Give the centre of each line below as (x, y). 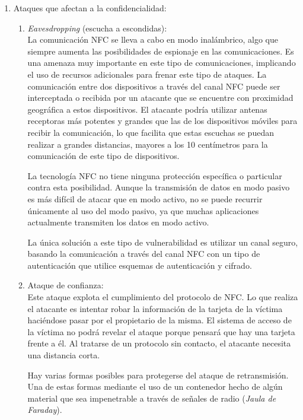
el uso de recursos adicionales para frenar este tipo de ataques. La (147, 74)
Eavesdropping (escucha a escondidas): (97, 28)
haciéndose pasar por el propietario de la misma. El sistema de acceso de (160, 320)
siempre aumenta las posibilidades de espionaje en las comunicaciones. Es (161, 51)
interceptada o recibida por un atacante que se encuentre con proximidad (160, 98)
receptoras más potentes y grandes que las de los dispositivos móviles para (162, 121)
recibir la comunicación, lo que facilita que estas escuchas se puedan (151, 132)
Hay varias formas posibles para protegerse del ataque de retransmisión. (158, 375)
